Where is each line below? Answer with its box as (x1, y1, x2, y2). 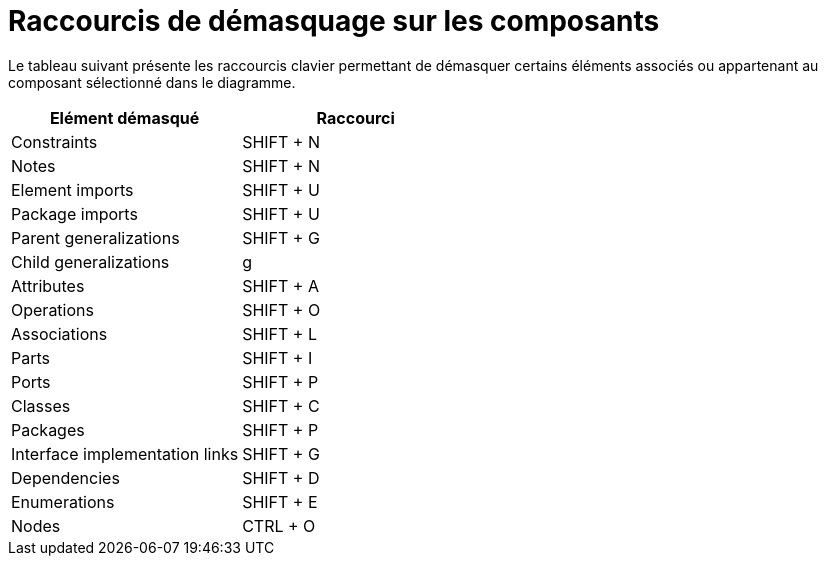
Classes (11, 395, 71, 416)
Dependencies (11, 467, 120, 488)
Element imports (11, 179, 134, 200)
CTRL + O (242, 515, 316, 536)
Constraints (11, 131, 98, 152)
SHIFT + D (242, 467, 320, 488)
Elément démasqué (49, 107, 200, 128)
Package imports (11, 203, 138, 224)
